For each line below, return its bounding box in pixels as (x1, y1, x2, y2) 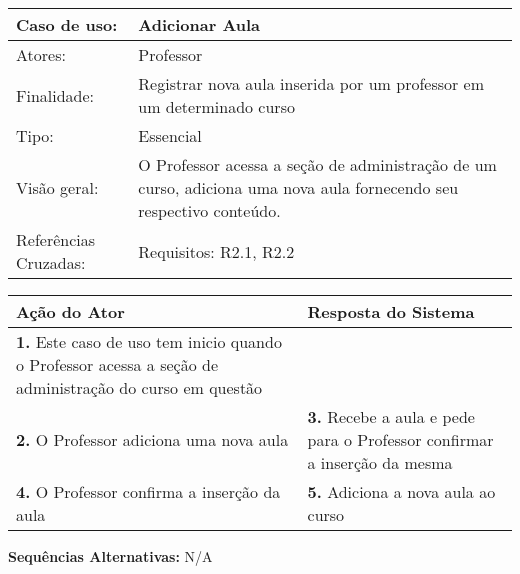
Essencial (138, 124, 202, 147)
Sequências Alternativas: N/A (8, 546, 213, 566)
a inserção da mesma (307, 451, 453, 474)
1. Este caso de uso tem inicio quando (16, 330, 282, 353)
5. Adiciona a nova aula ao (307, 480, 496, 503)
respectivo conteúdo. (138, 199, 281, 222)
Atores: (16, 43, 66, 66)
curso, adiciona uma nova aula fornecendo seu (138, 176, 459, 199)
